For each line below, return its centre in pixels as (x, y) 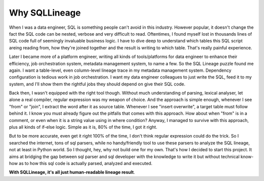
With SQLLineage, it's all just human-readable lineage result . (72, 172)
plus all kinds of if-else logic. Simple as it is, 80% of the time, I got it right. (83, 127)
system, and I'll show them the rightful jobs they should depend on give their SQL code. (97, 84)
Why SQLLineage (45, 13)
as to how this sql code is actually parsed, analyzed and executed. (86, 163)
